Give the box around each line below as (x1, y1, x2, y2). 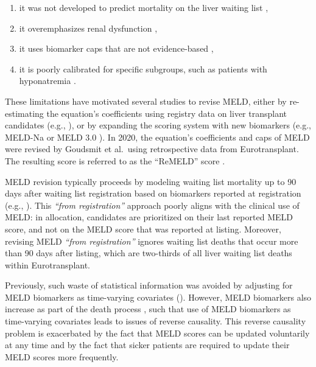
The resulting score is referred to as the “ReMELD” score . (5, 154, 225, 167)
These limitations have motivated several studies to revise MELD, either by (5, 94, 287, 107)
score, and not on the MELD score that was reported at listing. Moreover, (5, 222, 281, 235)
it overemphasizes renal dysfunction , (19, 21, 158, 34)
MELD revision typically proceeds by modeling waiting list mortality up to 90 (5, 175, 297, 187)
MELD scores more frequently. (5, 350, 119, 363)
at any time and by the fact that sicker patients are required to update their (5, 338, 290, 351)
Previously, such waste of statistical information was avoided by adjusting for (5, 279, 293, 292)
